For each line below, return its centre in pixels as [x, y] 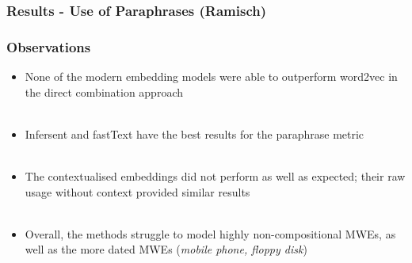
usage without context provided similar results [137, 191]
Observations [49, 46]
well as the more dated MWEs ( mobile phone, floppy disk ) [166, 249]
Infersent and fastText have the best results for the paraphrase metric [195, 133]
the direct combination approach [104, 91]
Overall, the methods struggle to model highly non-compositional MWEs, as [210, 233]
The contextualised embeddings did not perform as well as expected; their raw [215, 176]
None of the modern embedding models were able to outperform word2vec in [211, 76]
